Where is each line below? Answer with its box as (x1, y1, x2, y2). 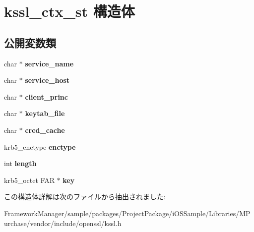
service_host (25, 75, 70, 85)
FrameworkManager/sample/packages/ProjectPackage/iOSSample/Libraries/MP (4, 208, 251, 218)
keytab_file (25, 108, 65, 118)
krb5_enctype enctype (4, 141, 76, 152)
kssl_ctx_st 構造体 (4, 1, 135, 21)
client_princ (25, 91, 68, 102)
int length (4, 158, 37, 169)
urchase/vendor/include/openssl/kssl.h (4, 218, 122, 228)
